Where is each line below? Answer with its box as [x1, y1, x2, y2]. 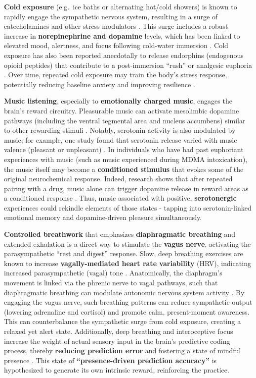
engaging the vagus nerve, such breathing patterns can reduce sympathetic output [4, 297, 253, 307]
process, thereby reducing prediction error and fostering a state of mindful [4, 345, 241, 356]
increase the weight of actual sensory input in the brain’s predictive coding [4, 335, 230, 346]
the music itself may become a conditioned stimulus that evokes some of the [4, 163, 244, 174]
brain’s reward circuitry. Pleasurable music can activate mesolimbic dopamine [4, 105, 239, 115]
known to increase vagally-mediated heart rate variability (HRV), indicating [4, 258, 251, 268]
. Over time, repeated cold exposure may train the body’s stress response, [4, 69, 227, 80]
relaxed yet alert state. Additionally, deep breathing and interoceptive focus [4, 326, 233, 336]
